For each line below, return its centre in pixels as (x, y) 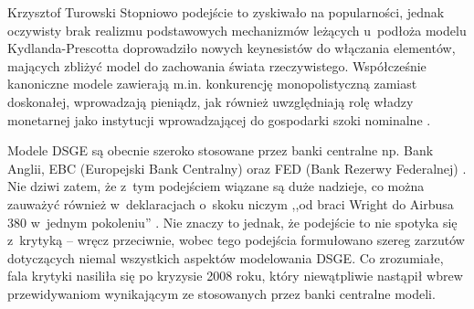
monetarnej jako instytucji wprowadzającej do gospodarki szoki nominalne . (219, 119)
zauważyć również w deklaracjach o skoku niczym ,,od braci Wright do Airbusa (231, 203)
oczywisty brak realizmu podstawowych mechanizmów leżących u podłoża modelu (237, 30)
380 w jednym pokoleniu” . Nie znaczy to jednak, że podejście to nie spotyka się (232, 222)
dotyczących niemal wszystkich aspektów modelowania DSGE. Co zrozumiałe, (226, 257)
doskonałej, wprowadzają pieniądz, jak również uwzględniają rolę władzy (211, 101)
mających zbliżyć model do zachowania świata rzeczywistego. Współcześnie (217, 65)
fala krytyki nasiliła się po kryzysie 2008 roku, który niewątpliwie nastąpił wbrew (235, 276)
